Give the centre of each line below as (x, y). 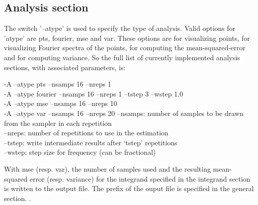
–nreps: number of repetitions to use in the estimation (86, 133)
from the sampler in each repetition (58, 123)
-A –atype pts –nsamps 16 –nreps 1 (58, 84)
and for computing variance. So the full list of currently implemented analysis (122, 57)
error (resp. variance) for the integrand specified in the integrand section (140, 178)
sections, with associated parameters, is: (65, 67)
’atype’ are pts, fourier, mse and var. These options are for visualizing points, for (127, 38)
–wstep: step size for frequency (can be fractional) (80, 152)
